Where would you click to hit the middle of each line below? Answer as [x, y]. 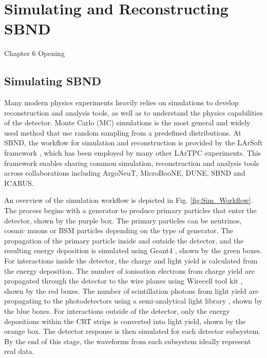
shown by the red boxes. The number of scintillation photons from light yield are [131, 290]
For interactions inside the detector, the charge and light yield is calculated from [131, 261]
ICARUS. [19, 183]
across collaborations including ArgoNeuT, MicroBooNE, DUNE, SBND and [125, 173]
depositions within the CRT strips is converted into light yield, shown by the [125, 321]
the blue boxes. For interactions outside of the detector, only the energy [117, 310]
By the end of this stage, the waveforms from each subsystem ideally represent [128, 341]
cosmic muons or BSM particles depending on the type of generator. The [119, 230]
